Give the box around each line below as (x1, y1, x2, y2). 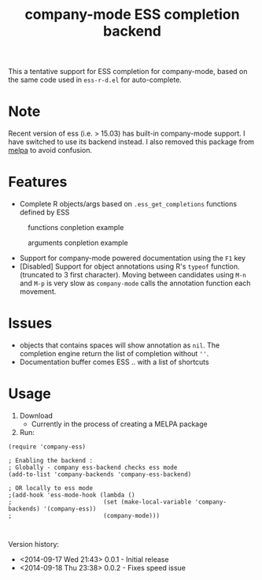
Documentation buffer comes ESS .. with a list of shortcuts (19, 357, 210, 366)
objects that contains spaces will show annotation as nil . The (19, 340, 220, 350)
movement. (19, 287, 57, 296)
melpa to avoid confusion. (8, 146, 93, 155)
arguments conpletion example (28, 238, 128, 247)
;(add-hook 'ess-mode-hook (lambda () (8, 491, 135, 499)
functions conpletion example (28, 223, 124, 232)
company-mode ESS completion (24, 6, 240, 24)
